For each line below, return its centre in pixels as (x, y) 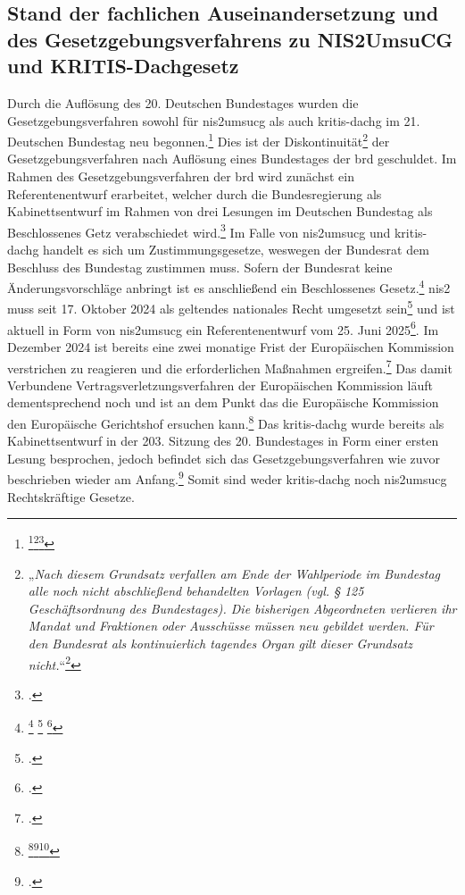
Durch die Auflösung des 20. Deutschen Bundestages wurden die (183, 102)
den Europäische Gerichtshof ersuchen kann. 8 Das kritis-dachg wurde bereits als (226, 422)
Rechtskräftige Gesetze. (71, 496)
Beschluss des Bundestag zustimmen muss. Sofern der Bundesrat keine (200, 267)
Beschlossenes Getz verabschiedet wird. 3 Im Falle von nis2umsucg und (199, 230)
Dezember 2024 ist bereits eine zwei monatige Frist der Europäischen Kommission (231, 346)
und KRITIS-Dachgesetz (123, 66)
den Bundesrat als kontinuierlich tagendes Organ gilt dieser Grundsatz (220, 643)
